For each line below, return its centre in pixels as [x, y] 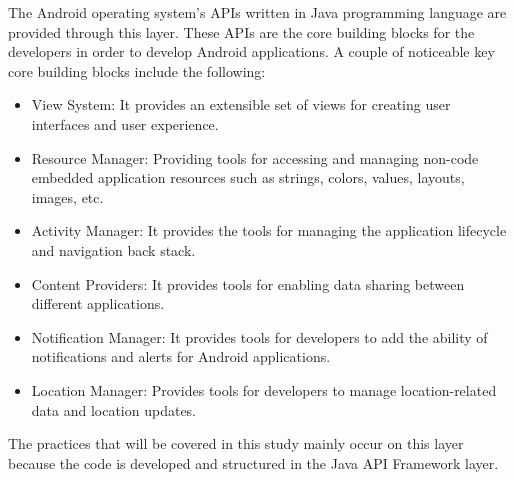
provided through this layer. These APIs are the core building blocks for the [241, 31]
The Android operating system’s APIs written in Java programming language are [257, 12]
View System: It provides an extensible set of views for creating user [241, 104]
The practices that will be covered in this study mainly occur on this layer [236, 443]
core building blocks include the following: [137, 70]
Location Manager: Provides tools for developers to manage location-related [264, 389]
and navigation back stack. [113, 249]
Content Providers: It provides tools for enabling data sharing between [248, 283]
